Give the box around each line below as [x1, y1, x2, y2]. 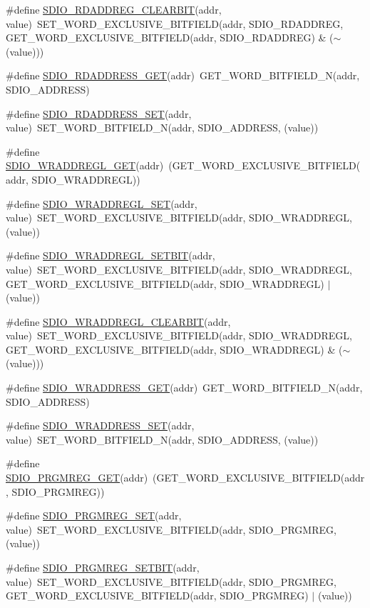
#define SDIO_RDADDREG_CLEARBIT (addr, [6, 2, 222, 16]
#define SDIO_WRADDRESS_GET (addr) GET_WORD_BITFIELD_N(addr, [6, 380, 363, 395]
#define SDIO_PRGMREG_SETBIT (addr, [6, 560, 200, 574]
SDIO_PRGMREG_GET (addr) [6, 470, 148, 485]
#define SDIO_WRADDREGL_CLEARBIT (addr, [6, 314, 231, 329]
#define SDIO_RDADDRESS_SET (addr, [6, 106, 192, 121]
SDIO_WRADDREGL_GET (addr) [6, 158, 164, 173]
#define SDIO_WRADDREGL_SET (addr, [6, 196, 197, 211]
